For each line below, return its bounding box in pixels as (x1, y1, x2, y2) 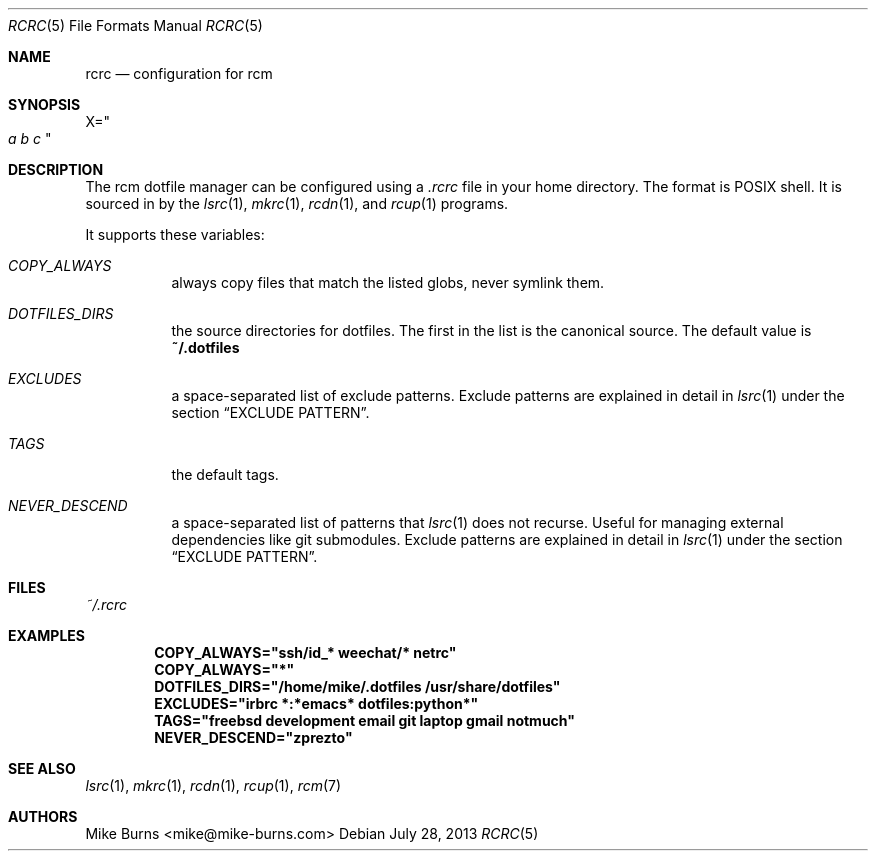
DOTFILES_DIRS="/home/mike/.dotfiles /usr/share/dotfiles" (154, 678, 561, 695)
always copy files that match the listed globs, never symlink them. (171, 274, 605, 291)
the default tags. (171, 466, 279, 483)
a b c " (8, 130, 52, 147)
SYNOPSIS (8, 96, 81, 113)
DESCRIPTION (8, 161, 104, 178)
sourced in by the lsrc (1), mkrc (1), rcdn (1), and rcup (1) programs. (85, 195, 509, 212)
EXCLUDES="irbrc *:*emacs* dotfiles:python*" (154, 695, 479, 712)
